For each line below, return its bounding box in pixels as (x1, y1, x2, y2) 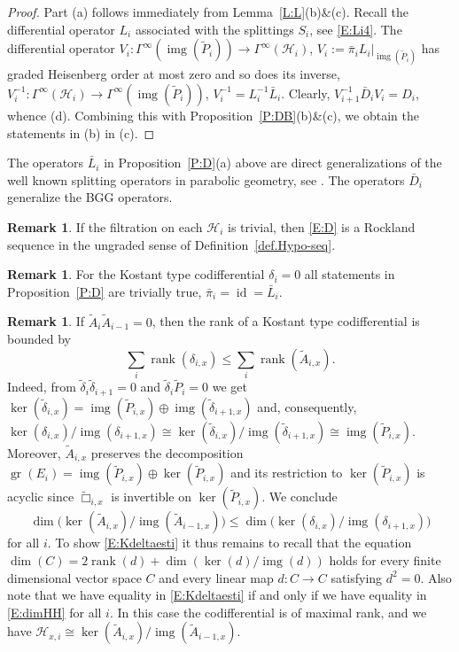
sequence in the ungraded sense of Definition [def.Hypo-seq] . (7, 235, 336, 253)
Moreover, (7, 443, 61, 462)
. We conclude (261, 487, 338, 506)
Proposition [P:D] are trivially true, (7, 282, 202, 300)
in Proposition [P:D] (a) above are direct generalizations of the (104, 153, 442, 172)
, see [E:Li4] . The (309, 19, 402, 38)
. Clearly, (281, 83, 331, 102)
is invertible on (111, 487, 192, 506)
